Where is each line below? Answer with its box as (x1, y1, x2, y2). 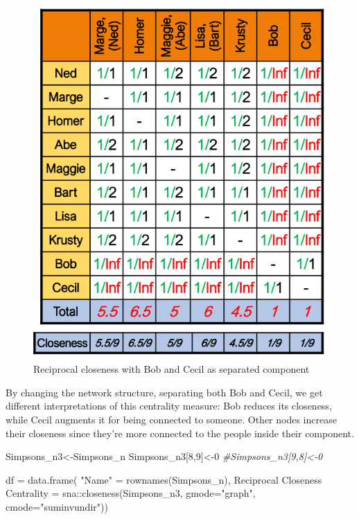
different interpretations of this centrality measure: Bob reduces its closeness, (6, 398, 332, 413)
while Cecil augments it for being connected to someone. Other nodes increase (6, 412, 337, 427)
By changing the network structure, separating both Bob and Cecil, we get (6, 385, 323, 399)
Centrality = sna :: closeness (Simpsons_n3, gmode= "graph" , (6, 486, 256, 500)
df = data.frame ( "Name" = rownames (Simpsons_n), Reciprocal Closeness (6, 472, 322, 486)
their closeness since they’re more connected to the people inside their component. (6, 425, 354, 440)
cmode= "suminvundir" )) (6, 500, 108, 514)
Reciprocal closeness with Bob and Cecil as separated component (33, 362, 310, 376)
